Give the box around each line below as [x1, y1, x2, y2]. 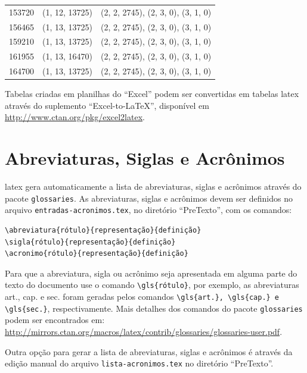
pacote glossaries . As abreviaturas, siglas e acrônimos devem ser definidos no [5, 192, 293, 204]
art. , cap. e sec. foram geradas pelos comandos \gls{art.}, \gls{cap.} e [5, 290, 280, 303]
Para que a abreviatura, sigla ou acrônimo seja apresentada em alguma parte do [5, 267, 297, 279]
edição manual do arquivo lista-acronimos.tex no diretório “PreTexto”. [5, 357, 274, 369]
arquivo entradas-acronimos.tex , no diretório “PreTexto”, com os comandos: [5, 203, 292, 216]
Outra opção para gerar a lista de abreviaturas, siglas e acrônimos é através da [5, 345, 293, 358]
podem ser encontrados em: [5, 314, 105, 326]
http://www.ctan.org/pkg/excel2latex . [5, 111, 145, 123]
